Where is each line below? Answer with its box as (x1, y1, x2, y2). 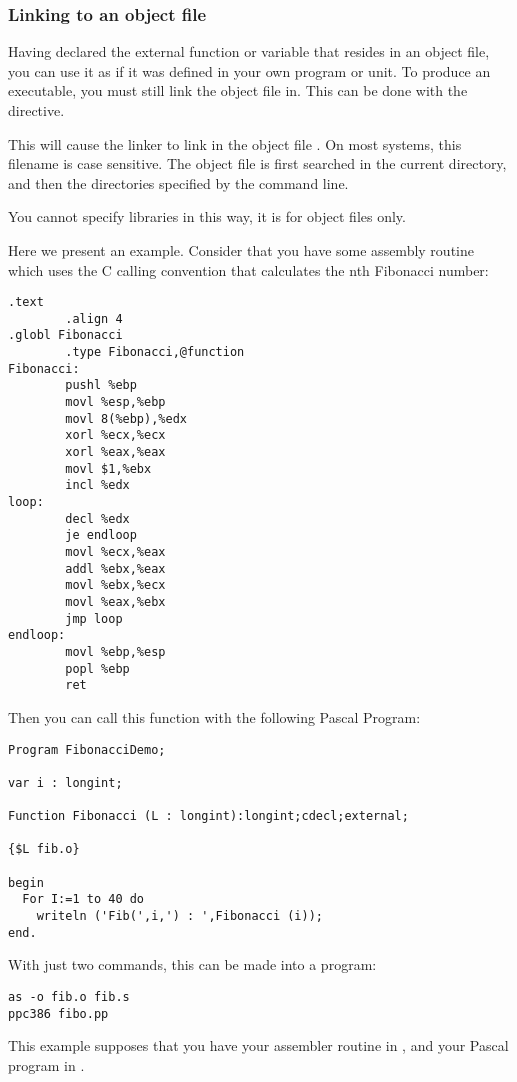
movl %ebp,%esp (65, 644, 166, 659)
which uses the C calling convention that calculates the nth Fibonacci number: (8, 259, 489, 280)
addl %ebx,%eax (65, 561, 166, 576)
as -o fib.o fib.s (8, 989, 130, 1004)
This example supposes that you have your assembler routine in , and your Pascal (8, 1035, 509, 1056)
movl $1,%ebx (65, 461, 152, 476)
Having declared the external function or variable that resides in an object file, (8, 41, 490, 62)
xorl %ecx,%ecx (65, 428, 166, 443)
